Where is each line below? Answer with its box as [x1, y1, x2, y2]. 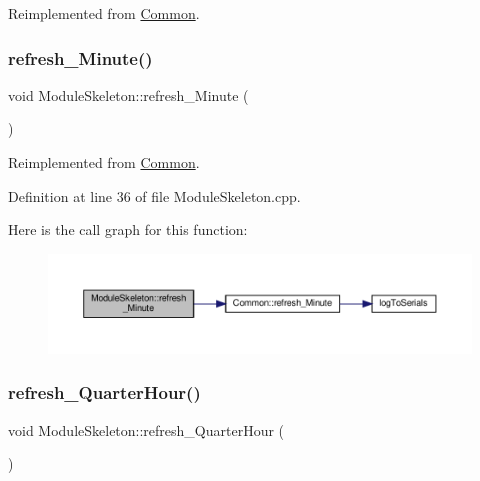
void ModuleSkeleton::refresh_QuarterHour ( [8, 419, 285, 440]
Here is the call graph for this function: [8, 219, 248, 240]
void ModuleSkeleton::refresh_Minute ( [8, 84, 249, 105]
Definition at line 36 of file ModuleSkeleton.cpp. [8, 185, 301, 206]
